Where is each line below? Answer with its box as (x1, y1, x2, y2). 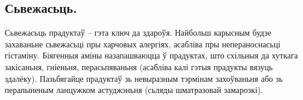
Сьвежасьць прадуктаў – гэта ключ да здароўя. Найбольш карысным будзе (5, 26, 271, 39)
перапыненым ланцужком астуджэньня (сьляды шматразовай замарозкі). (5, 84, 263, 96)
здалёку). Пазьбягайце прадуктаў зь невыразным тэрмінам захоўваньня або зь (5, 72, 283, 84)
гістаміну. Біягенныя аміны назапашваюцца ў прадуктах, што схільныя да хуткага (5, 49, 298, 61)
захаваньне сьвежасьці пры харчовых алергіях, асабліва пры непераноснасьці (5, 37, 281, 50)
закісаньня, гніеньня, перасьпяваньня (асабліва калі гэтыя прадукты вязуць (5, 60, 273, 73)
